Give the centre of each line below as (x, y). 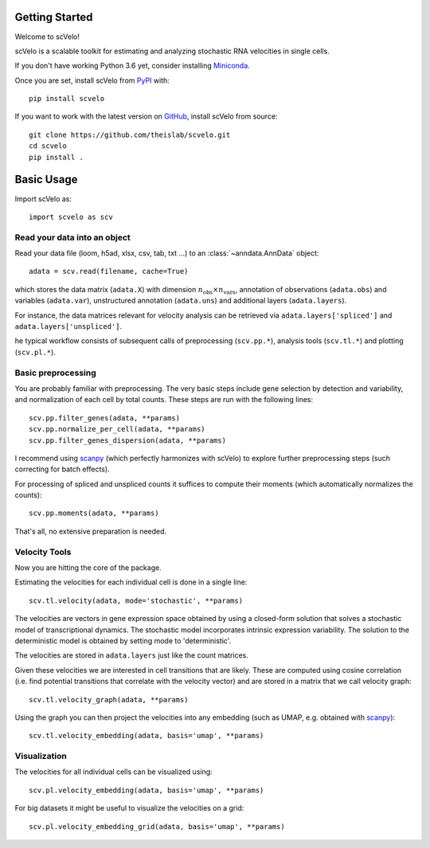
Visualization (41, 756)
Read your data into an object (72, 237)
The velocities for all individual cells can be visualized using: (113, 772)
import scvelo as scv (71, 217)
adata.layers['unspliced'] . (68, 326)
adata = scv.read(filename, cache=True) (109, 272)
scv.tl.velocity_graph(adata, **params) (109, 700)
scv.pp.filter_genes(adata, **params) (105, 418)
